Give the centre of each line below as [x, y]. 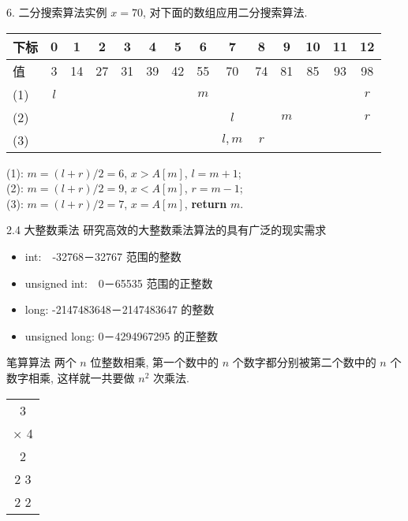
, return [206, 203]
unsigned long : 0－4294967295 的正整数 [122, 335]
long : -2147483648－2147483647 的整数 [120, 309]
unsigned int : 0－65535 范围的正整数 [119, 283]
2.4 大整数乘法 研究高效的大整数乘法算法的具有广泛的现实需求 [167, 230]
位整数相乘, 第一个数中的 [154, 362]
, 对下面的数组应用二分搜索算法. [225, 12]
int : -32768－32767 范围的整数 [103, 256]
